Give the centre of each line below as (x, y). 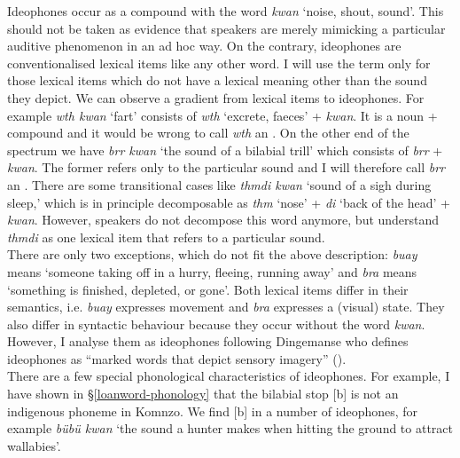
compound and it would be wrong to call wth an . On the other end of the (208, 133)
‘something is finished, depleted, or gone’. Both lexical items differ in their (208, 289)
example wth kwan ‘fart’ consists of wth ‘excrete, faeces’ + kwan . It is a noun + (222, 115)
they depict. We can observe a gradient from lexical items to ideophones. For (216, 97)
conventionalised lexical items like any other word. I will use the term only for (219, 63)
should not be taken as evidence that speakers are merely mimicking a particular (226, 28)
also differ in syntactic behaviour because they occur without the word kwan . (216, 324)
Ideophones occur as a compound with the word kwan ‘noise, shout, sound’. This (226, 11)
